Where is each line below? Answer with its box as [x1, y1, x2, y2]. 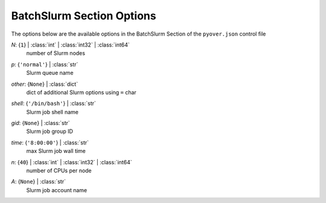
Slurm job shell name [26, 108, 78, 115]
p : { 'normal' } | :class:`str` [11, 60, 78, 68]
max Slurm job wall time [26, 147, 86, 155]
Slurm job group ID [26, 127, 74, 135]
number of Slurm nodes [26, 50, 86, 57]
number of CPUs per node [26, 167, 92, 175]
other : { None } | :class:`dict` [11, 80, 78, 88]
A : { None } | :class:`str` [11, 178, 66, 185]
